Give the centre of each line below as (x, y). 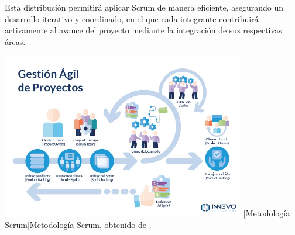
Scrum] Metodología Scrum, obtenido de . (78, 225)
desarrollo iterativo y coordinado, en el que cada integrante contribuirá (132, 18)
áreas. (15, 41)
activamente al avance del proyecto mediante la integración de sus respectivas (143, 30)
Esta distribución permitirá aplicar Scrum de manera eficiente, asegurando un (144, 7)
